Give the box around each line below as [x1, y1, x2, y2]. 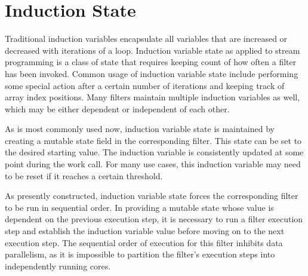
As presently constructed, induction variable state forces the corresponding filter [5, 189, 298, 202]
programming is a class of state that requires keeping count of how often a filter [5, 56, 297, 68]
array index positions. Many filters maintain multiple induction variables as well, [5, 91, 300, 103]
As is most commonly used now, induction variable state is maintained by [5, 122, 275, 135]
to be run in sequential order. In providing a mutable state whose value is [5, 201, 274, 213]
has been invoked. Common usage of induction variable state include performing [5, 67, 298, 79]
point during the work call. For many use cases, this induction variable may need [5, 158, 301, 170]
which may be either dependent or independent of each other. [5, 102, 230, 115]
